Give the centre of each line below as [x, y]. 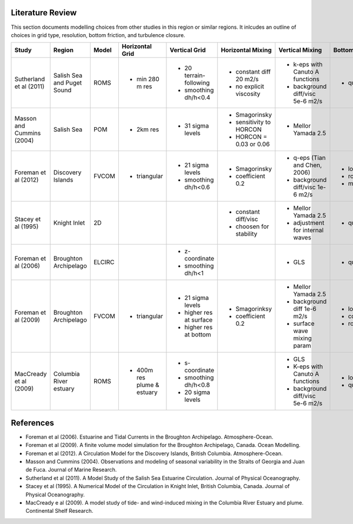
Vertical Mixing [300, 50]
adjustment [309, 223]
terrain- [195, 75]
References [32, 423]
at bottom [198, 335]
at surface [199, 320]
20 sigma [197, 392]
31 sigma [197, 126]
